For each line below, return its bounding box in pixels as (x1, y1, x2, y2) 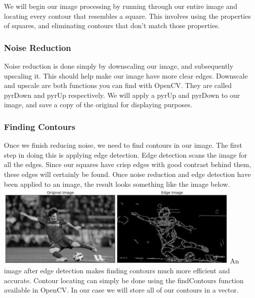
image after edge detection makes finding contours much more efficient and (4, 265, 230, 275)
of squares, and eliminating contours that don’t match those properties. (4, 20, 220, 31)
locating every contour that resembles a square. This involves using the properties (4, 10, 251, 21)
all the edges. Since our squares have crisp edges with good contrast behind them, (4, 159, 251, 170)
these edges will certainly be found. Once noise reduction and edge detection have (4, 169, 251, 179)
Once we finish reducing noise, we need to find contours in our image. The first (4, 140, 243, 150)
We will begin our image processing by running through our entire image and (4, 1, 237, 11)
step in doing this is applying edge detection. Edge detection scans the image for (4, 149, 247, 160)
